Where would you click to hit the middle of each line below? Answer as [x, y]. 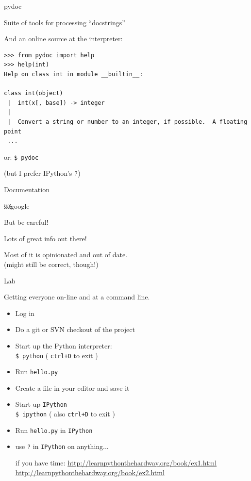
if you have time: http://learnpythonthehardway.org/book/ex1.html [116, 463]
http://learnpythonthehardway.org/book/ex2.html [90, 472]
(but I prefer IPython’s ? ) [42, 173]
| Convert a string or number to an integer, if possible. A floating [127, 122]
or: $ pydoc [21, 157]
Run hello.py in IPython [54, 430]
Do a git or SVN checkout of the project [75, 329]
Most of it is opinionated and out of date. [66, 255]
